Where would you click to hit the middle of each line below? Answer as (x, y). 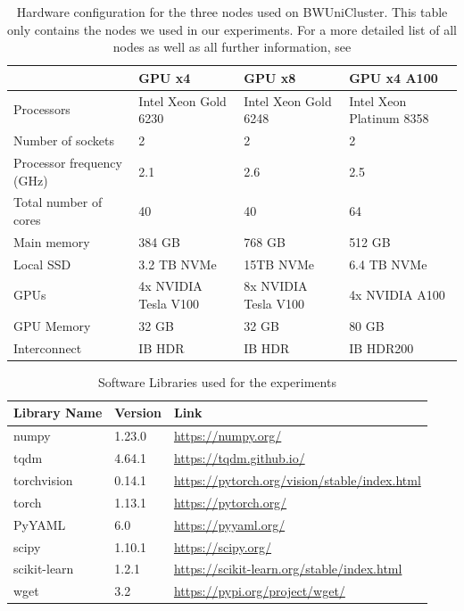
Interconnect (48, 347)
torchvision (43, 479)
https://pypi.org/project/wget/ (259, 591)
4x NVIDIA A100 (397, 295)
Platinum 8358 (389, 118)
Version (138, 413)
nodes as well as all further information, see (232, 47)
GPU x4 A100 (394, 77)
